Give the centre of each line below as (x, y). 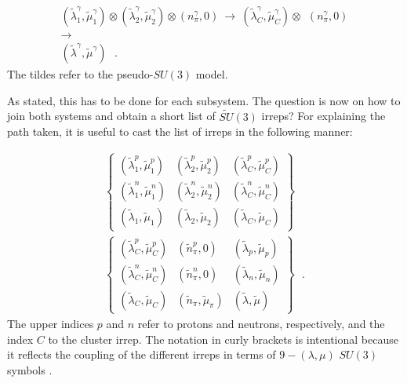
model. (212, 74)
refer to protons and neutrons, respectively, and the (261, 323)
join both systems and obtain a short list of (111, 116)
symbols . (30, 369)
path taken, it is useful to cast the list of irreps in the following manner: (180, 131)
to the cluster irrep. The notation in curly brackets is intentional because (223, 339)
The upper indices (51, 323)
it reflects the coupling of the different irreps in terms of (142, 354)
